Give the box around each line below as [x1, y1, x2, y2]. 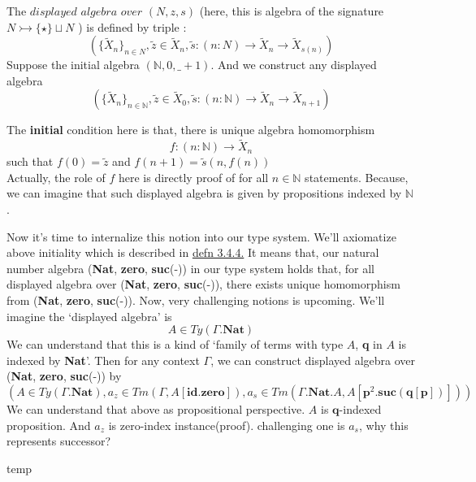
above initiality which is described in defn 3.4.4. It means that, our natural [6, 244, 379, 261]
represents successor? [6, 432, 111, 449]
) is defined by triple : [78, 18, 187, 35]
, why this [358, 416, 409, 433]
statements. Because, [305, 168, 409, 185]
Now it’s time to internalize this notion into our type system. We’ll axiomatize [6, 228, 396, 245]
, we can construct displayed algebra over [210, 351, 416, 368]
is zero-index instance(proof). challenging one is [108, 416, 345, 433]
